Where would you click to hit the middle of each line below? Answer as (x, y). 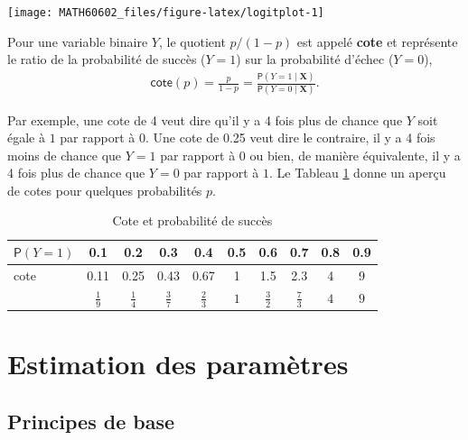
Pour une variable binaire (78, 41)
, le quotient (192, 41)
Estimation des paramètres (178, 364)
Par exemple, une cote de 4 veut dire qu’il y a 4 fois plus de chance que (205, 119)
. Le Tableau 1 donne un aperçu (357, 173)
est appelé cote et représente (377, 41)
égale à (26, 137)
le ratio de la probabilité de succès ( (107, 59)
